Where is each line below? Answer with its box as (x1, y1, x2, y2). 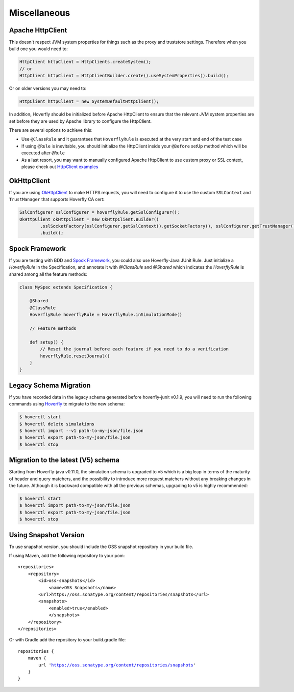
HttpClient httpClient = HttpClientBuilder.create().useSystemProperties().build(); (19, 73, 229, 79)
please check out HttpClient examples (21, 164, 98, 170)
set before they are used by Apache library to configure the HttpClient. (9, 118, 152, 124)
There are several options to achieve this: (9, 127, 93, 133)
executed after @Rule (21, 150, 65, 156)
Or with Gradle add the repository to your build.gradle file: (9, 637, 126, 643)
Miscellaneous (9, 7, 71, 18)
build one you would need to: (9, 46, 68, 52)
